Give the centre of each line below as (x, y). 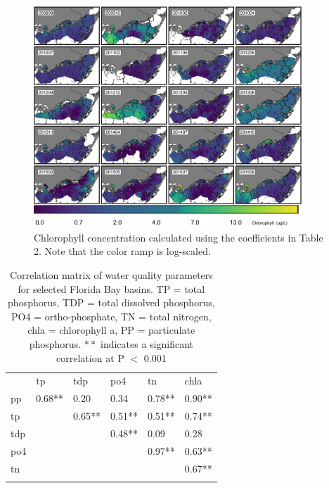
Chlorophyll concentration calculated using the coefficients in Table (179, 237)
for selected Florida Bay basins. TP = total (111, 288)
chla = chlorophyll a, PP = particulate (111, 330)
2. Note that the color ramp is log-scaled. (122, 251)
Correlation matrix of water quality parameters (111, 275)
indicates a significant (147, 344)
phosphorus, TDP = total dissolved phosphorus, (111, 302)
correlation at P (90, 357)
